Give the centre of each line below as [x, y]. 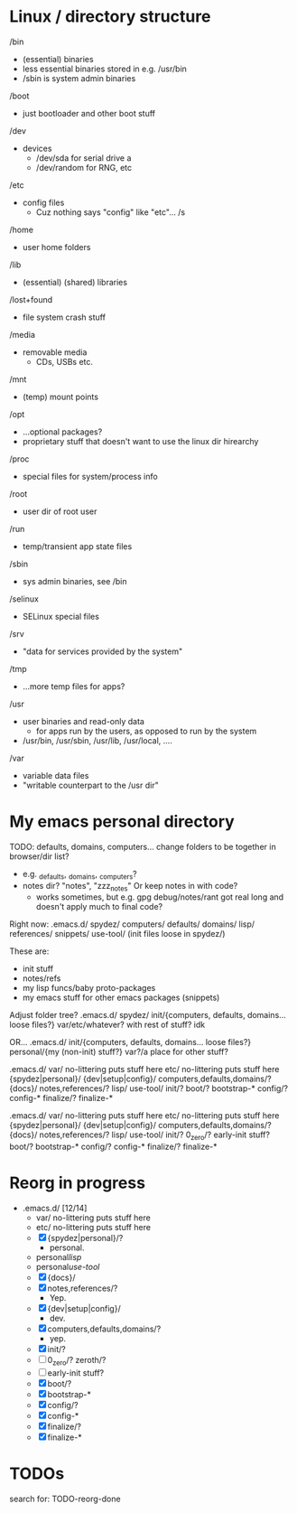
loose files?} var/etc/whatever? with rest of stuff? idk [107, 1025]
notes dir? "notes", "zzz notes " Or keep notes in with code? [130, 887]
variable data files [56, 775]
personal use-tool [68, 1267]
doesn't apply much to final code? [99, 907]
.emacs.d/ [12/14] [55, 1209]
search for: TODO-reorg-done [65, 1499]
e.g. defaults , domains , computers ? [79, 875]
